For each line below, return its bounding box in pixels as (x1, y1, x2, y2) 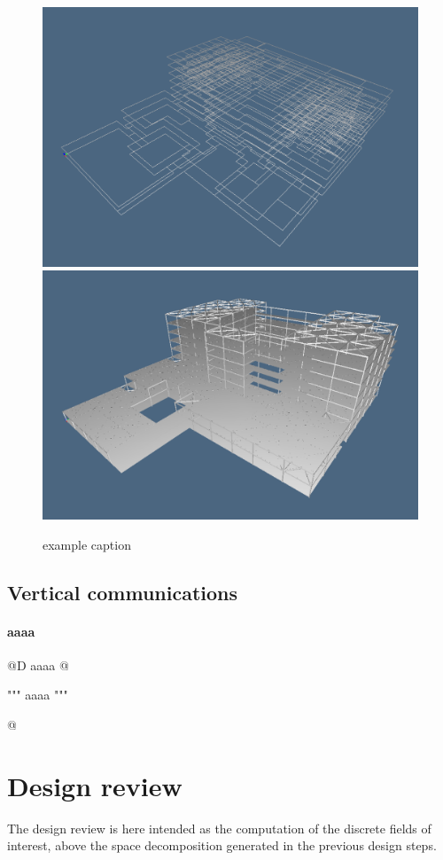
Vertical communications (7, 578, 238, 606)
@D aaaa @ (7, 655, 69, 674)
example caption (43, 535, 131, 553)
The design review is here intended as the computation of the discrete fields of (7, 818, 431, 837)
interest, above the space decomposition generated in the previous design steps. (7, 836, 437, 855)
